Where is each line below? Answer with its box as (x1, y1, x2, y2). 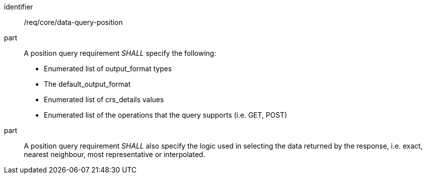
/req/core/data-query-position (24, 18, 123, 26)
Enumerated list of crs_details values (44, 95, 164, 104)
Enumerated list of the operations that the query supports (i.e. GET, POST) (44, 111, 287, 119)
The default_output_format (44, 80, 131, 88)
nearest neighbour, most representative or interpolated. (24, 150, 206, 159)
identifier (4, 2, 33, 11)
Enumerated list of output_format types (44, 64, 172, 73)
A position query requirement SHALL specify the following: (24, 49, 216, 57)
